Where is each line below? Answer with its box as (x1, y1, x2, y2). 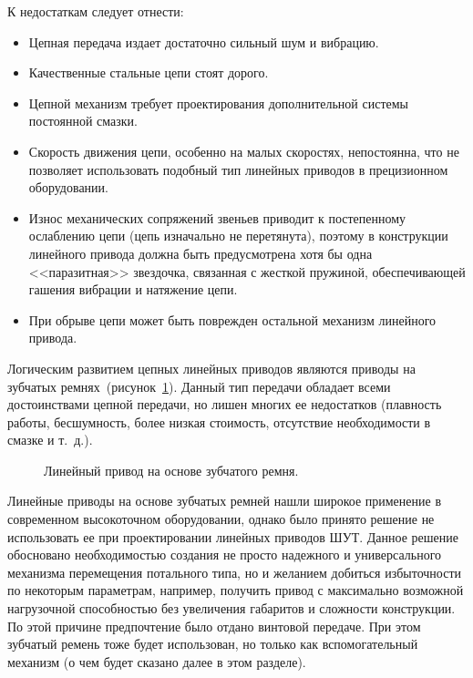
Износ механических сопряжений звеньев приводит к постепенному (28, 208, 406, 227)
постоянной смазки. (28, 111, 139, 130)
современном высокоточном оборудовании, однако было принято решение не (7, 509, 435, 529)
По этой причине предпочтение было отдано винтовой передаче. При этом (7, 616, 421, 635)
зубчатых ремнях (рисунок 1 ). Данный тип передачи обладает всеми (7, 376, 391, 395)
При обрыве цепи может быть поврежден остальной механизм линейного (28, 310, 437, 329)
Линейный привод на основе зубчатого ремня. (44, 460, 299, 479)
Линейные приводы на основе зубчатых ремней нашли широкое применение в (7, 491, 441, 510)
